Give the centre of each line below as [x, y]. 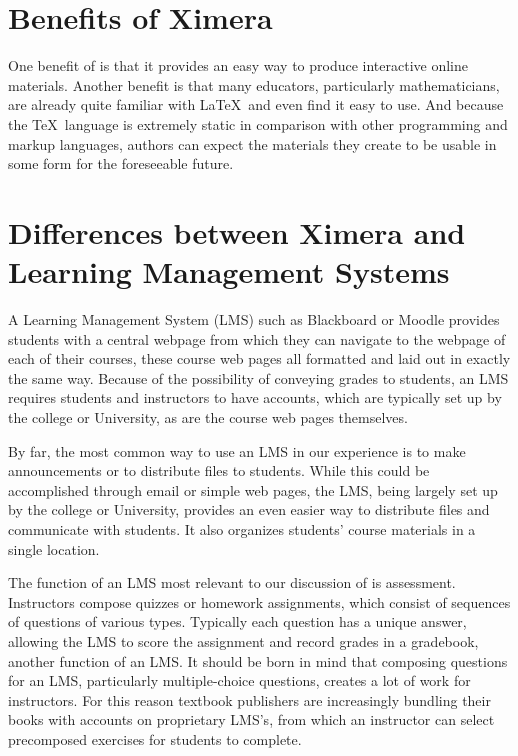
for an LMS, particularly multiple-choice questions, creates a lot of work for [239, 680]
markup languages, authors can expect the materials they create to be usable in [252, 143]
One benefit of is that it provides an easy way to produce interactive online [238, 65]
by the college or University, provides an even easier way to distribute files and [249, 509]
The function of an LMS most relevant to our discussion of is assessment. [232, 582]
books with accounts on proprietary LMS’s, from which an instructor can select [251, 719]
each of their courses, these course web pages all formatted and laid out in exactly [259, 358]
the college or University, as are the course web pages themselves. [208, 416]
